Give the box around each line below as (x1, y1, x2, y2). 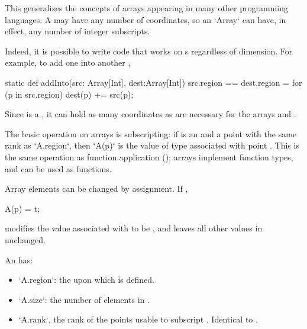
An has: (5, 253, 33, 266)
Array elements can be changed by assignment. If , (5, 182, 188, 195)
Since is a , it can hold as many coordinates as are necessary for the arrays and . (5, 108, 296, 120)
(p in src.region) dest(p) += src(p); (5, 88, 134, 100)
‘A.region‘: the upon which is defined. (18, 273, 155, 286)
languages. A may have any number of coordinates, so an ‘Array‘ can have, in (5, 13, 286, 25)
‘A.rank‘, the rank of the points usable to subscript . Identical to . (18, 313, 258, 325)
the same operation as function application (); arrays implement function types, (5, 150, 293, 163)
